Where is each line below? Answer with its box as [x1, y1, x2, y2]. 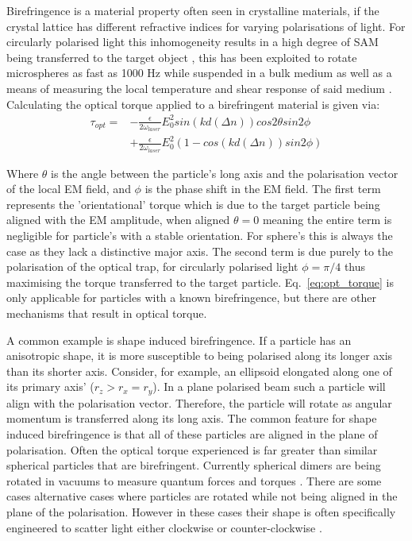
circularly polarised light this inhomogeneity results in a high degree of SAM [6, 33, 379, 50]
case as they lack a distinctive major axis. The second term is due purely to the [6, 242, 394, 259]
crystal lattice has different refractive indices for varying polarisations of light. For [6, 17, 406, 34]
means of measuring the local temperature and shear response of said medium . [6, 79, 392, 96]
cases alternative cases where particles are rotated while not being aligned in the [6, 488, 398, 504]
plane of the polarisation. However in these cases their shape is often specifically [6, 504, 396, 520]
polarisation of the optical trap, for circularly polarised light [6, 258, 298, 275]
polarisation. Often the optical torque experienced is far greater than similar [6, 441, 378, 458]
